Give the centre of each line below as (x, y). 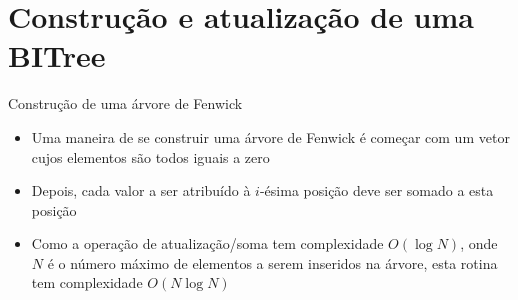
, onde (479, 243)
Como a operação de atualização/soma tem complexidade (207, 243)
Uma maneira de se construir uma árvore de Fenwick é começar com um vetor (270, 136)
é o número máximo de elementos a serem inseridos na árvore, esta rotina (272, 262)
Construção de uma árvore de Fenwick (125, 103)
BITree (57, 55)
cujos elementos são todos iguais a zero (150, 156)
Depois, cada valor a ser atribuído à (141, 190)
